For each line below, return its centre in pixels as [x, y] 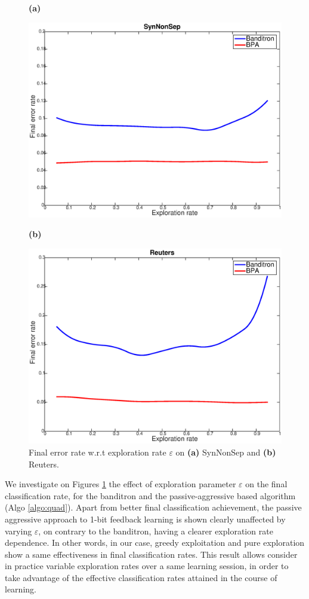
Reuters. [44, 464]
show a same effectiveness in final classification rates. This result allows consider [151, 554]
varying [18, 531]
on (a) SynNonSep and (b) [226, 452]
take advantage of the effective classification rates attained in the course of [141, 577]
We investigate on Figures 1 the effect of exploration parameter [120, 484]
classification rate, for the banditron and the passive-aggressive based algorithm [150, 495]
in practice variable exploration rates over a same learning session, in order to [147, 566]
